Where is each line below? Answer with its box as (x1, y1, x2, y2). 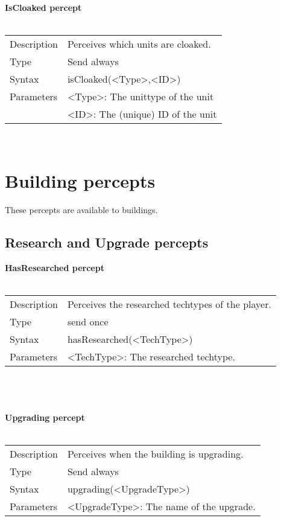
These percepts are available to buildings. (5, 203, 158, 216)
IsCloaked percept (5, 1, 82, 13)
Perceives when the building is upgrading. (67, 446, 244, 461)
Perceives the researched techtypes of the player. (67, 296, 271, 311)
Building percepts (5, 168, 156, 193)
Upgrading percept (5, 411, 85, 423)
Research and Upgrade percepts (5, 232, 209, 251)
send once (67, 314, 109, 328)
